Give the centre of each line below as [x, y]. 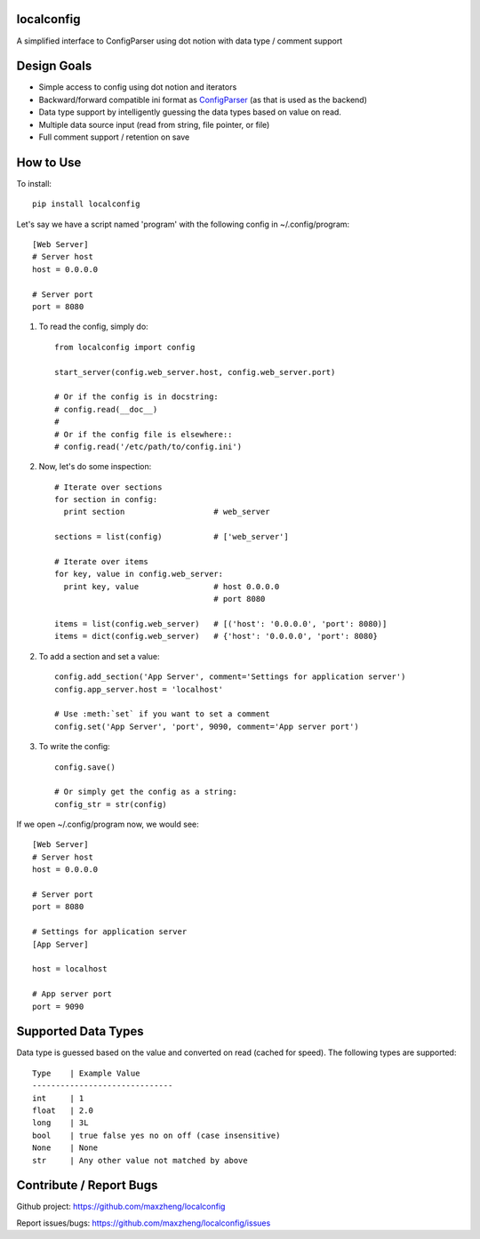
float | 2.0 [63, 1111]
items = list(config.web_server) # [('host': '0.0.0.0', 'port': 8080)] [221, 623]
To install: [34, 183]
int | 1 [58, 1098]
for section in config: [106, 500]
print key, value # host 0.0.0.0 [172, 586]
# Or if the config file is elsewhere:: [144, 434]
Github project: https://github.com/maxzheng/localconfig [121, 1207]
